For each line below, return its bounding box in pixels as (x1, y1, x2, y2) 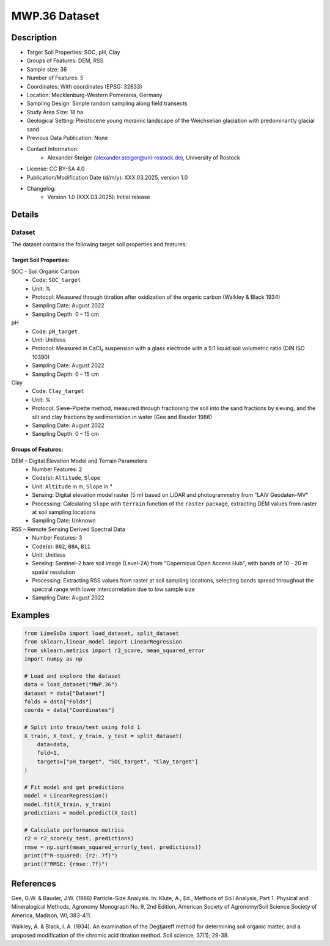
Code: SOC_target (32, 276, 81, 284)
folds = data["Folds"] (24, 698, 92, 705)
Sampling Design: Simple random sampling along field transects (26, 100, 188, 107)
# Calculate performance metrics (24, 826, 125, 834)
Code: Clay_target (32, 387, 85, 395)
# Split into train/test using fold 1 (24, 724, 141, 731)
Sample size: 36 (26, 65, 67, 73)
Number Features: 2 (32, 466, 82, 473)
